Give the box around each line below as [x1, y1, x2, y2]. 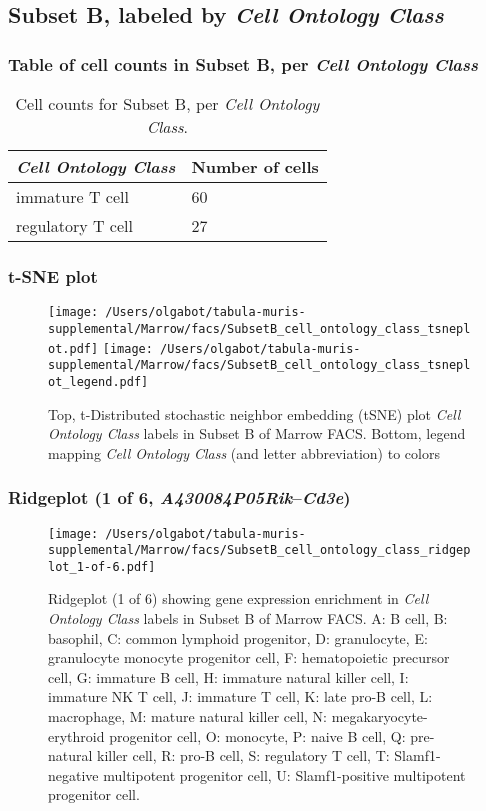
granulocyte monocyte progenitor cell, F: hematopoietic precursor [48, 647, 450, 668]
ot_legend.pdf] [48, 374, 149, 389]
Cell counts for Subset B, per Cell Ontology [15, 92, 320, 115]
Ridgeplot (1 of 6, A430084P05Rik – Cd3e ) [8, 485, 351, 510]
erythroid [48, 725, 105, 746]
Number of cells [191, 155, 319, 178]
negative [48, 764, 99, 785]
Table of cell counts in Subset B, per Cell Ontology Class [8, 51, 478, 76]
